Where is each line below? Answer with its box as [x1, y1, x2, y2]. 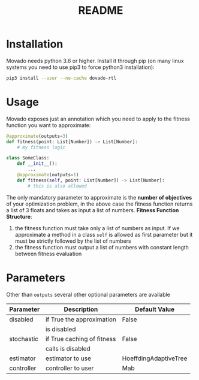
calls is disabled [45, 344, 91, 352]
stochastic [9, 334, 39, 343]
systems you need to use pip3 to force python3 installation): [6, 64, 155, 71]
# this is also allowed [28, 183, 87, 189]
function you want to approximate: [6, 121, 91, 129]
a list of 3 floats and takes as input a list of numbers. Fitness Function [6, 206, 179, 213]
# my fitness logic [17, 144, 66, 150]
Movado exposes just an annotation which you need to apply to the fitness [6, 115, 190, 122]
